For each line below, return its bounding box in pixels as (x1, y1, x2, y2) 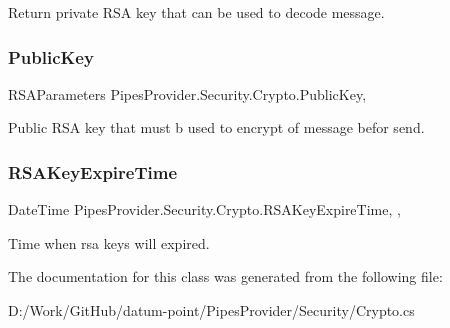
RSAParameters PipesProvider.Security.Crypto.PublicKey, (8, 83, 367, 104)
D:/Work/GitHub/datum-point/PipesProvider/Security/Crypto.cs (8, 300, 415, 320)
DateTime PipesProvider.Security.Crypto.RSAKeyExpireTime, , (8, 199, 401, 220)
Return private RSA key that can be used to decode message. (8, 2, 385, 22)
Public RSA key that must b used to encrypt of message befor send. (8, 117, 425, 138)
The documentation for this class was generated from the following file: (8, 266, 443, 287)
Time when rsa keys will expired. (8, 232, 210, 253)
